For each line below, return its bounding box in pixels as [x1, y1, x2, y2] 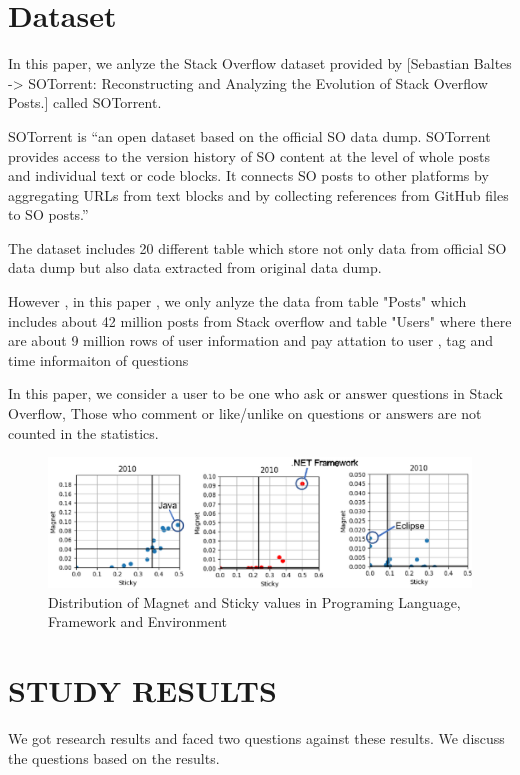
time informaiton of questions [8, 349, 189, 370]
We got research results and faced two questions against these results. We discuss [8, 727, 505, 748]
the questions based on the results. [8, 747, 220, 768]
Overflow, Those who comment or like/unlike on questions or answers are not [8, 403, 482, 424]
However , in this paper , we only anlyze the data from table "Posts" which [8, 291, 467, 312]
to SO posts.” [8, 204, 89, 225]
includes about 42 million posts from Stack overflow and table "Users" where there [8, 310, 512, 331]
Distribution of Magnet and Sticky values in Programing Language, [48, 591, 461, 612]
